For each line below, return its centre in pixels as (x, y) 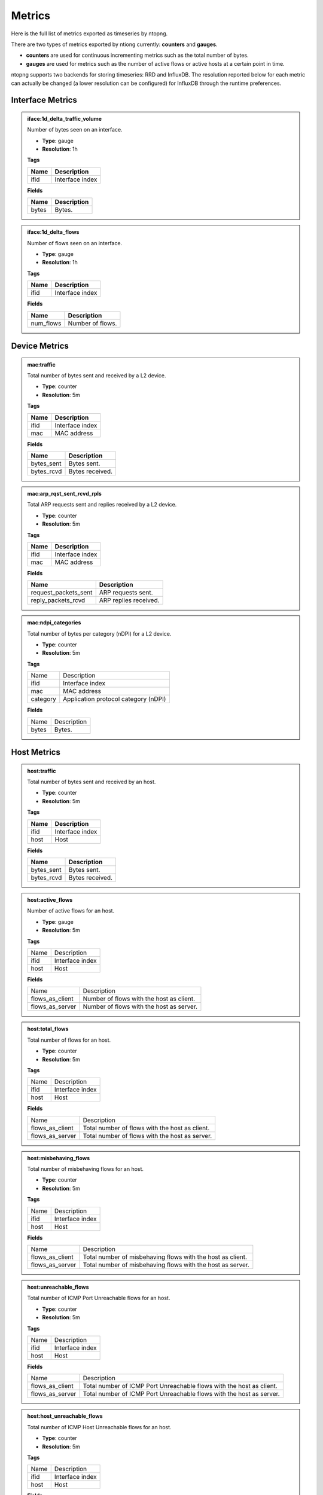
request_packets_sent (62, 593)
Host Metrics (36, 753)
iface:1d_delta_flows (53, 232)
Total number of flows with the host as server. (147, 1136)
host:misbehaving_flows (59, 1158)
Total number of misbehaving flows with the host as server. (166, 1265)
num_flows (46, 323)
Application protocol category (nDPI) (115, 699)
